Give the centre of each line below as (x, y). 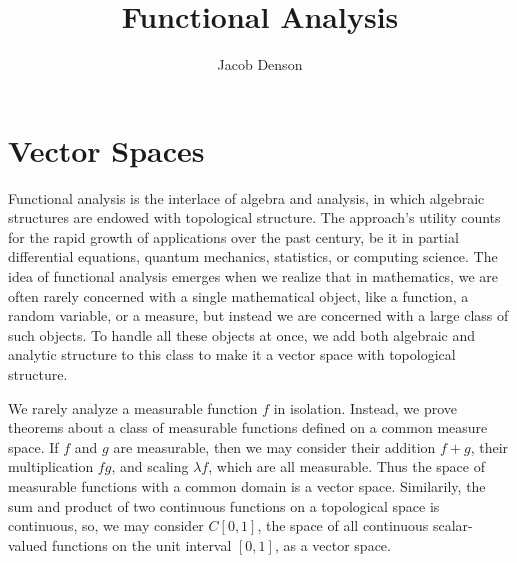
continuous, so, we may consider (106, 525)
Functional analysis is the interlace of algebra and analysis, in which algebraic (246, 197)
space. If (33, 446)
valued (28, 544)
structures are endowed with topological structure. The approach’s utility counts (254, 217)
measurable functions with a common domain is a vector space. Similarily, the (247, 485)
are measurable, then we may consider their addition (274, 446)
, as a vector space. (332, 544)
